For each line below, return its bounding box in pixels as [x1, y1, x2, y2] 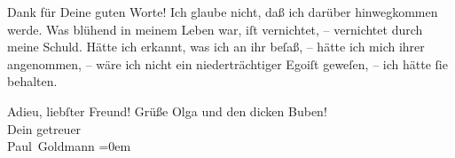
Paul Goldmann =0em [7, 137, 131, 155]
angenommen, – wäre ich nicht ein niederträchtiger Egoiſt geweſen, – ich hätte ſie [7, 54, 448, 73]
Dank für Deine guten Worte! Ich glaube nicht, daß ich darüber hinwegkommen [7, 3, 438, 20]
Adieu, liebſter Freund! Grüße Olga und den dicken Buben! [7, 101, 327, 120]
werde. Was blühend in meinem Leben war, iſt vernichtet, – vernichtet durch [7, 20, 423, 38]
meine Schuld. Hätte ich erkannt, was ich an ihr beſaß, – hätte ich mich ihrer [7, 37, 425, 56]
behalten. [7, 72, 58, 91]
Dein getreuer [7, 119, 82, 138]
